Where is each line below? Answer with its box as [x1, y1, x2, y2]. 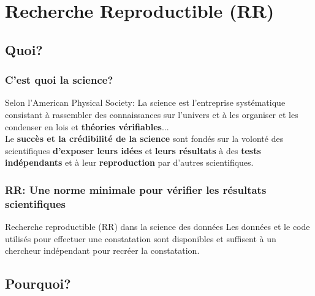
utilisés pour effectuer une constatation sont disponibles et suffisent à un [5, 232, 276, 245]
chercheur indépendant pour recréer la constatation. [5, 244, 200, 257]
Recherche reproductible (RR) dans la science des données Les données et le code [5, 220, 310, 233]
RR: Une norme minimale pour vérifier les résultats [5, 182, 267, 197]
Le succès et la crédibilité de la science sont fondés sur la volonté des [5, 132, 284, 145]
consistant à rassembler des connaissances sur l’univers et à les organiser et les [5, 108, 298, 120]
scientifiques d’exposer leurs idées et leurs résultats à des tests [5, 144, 261, 157]
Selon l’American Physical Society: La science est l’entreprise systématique [5, 96, 286, 109]
